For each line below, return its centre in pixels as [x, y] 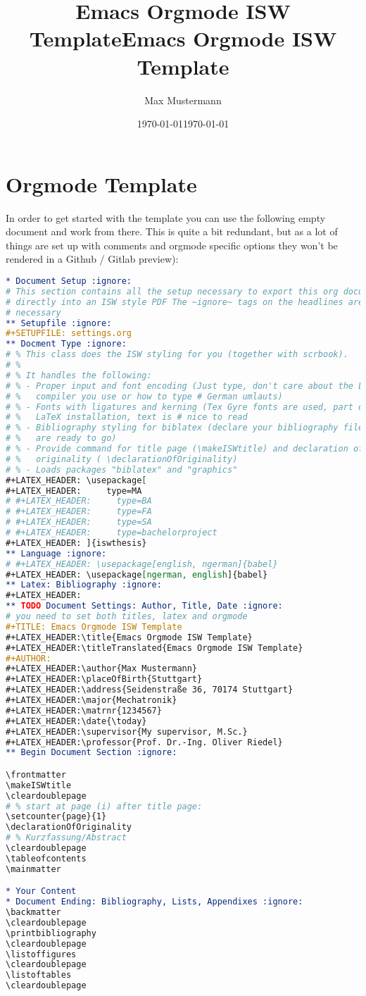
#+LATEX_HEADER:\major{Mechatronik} [91, 700]
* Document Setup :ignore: [69, 281]
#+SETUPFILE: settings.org [69, 334]
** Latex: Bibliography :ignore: [84, 585]
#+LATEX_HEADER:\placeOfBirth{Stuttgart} [104, 679]
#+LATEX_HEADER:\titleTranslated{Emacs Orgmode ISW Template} [154, 648]
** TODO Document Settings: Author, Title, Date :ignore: [144, 606]
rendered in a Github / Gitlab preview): [92, 259]
